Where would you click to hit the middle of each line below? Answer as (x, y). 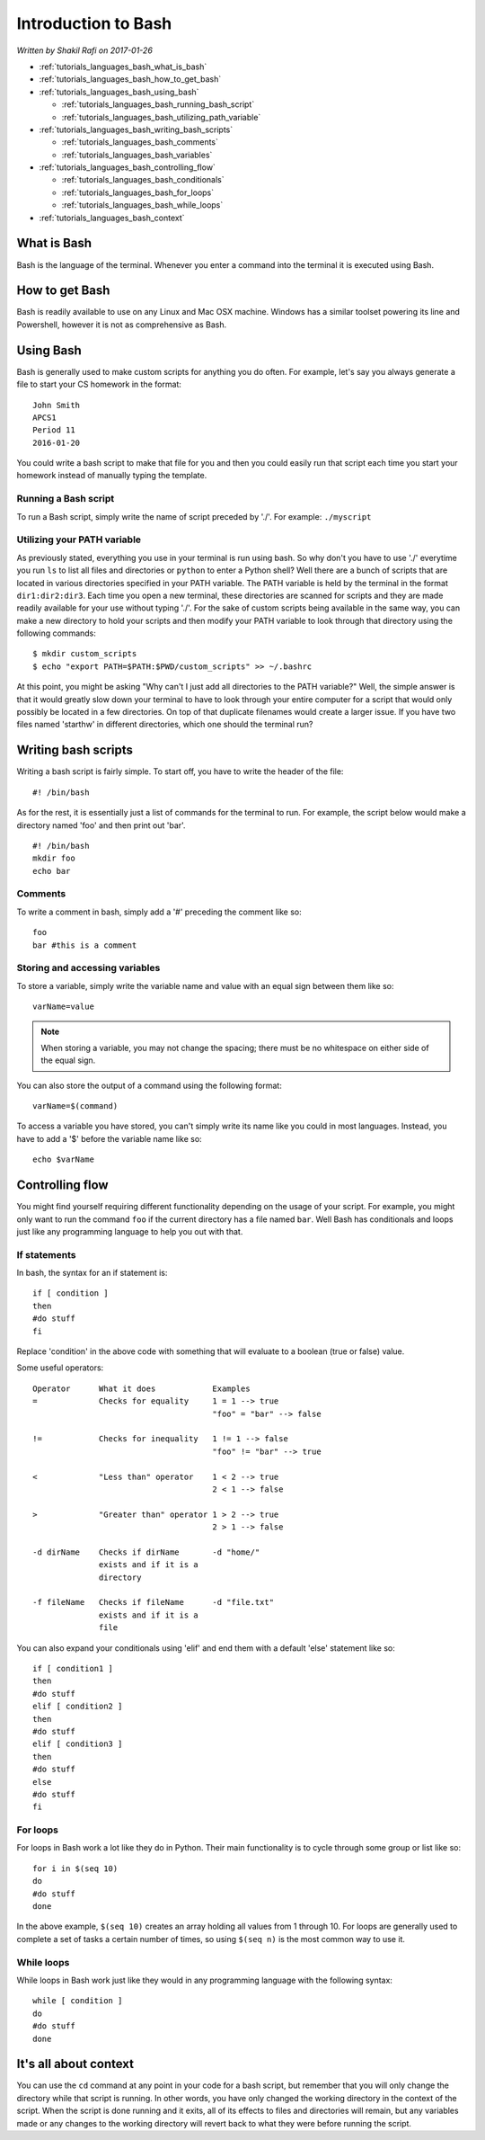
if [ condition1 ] (73, 1669)
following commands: (56, 633)
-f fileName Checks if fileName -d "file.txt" (153, 1602)
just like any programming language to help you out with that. (130, 1231)
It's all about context (75, 2064)
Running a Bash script (66, 499)
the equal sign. (68, 1060)
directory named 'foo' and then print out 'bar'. (101, 825)
